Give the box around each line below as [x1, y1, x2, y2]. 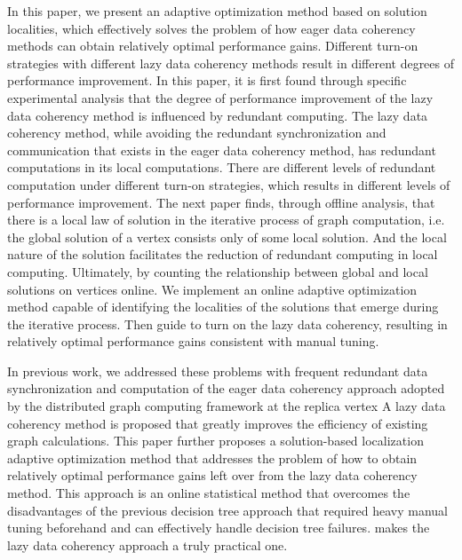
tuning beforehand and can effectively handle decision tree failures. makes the [7, 518, 430, 537]
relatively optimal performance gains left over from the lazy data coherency [7, 466, 418, 485]
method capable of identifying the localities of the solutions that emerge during [7, 297, 439, 316]
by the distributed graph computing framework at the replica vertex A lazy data [7, 397, 446, 415]
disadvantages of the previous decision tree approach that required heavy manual [7, 501, 448, 519]
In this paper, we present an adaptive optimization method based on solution [7, 2, 427, 20]
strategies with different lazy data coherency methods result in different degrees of [7, 53, 455, 72]
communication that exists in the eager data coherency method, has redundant [7, 140, 436, 159]
